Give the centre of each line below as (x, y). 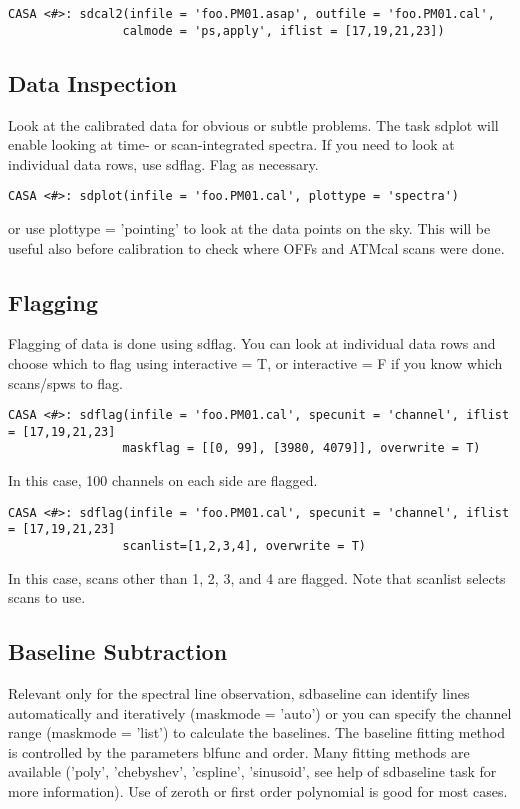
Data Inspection (93, 82)
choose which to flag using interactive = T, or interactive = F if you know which (255, 362)
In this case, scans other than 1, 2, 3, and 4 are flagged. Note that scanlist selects (257, 577)
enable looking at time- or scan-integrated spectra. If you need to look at (231, 144)
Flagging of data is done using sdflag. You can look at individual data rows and (252, 343)
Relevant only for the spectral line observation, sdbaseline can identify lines (239, 693)
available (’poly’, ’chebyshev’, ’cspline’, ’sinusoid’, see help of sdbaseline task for (252, 771)
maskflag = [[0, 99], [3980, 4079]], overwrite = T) (301, 448)
